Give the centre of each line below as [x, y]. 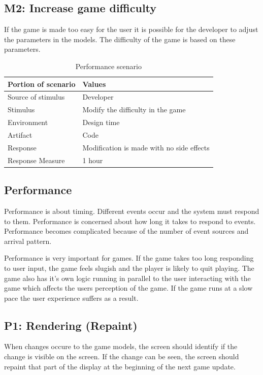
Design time [101, 122]
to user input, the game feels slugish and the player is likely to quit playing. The [129, 268]
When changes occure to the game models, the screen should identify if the [121, 346]
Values [94, 84]
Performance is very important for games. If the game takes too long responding [129, 258]
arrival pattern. [28, 241]
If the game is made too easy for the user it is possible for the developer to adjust [131, 29]
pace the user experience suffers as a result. [71, 298]
